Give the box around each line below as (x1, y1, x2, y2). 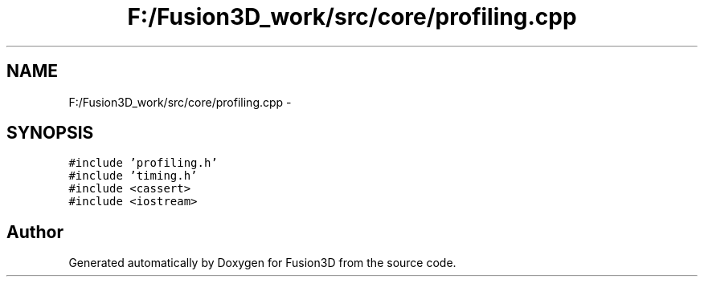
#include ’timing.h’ (68, 169, 198, 183)
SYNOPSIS (6, 123, 94, 144)
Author (6, 221, 63, 242)
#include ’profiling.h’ (68, 156, 218, 170)
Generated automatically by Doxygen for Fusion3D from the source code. (68, 256, 456, 270)
